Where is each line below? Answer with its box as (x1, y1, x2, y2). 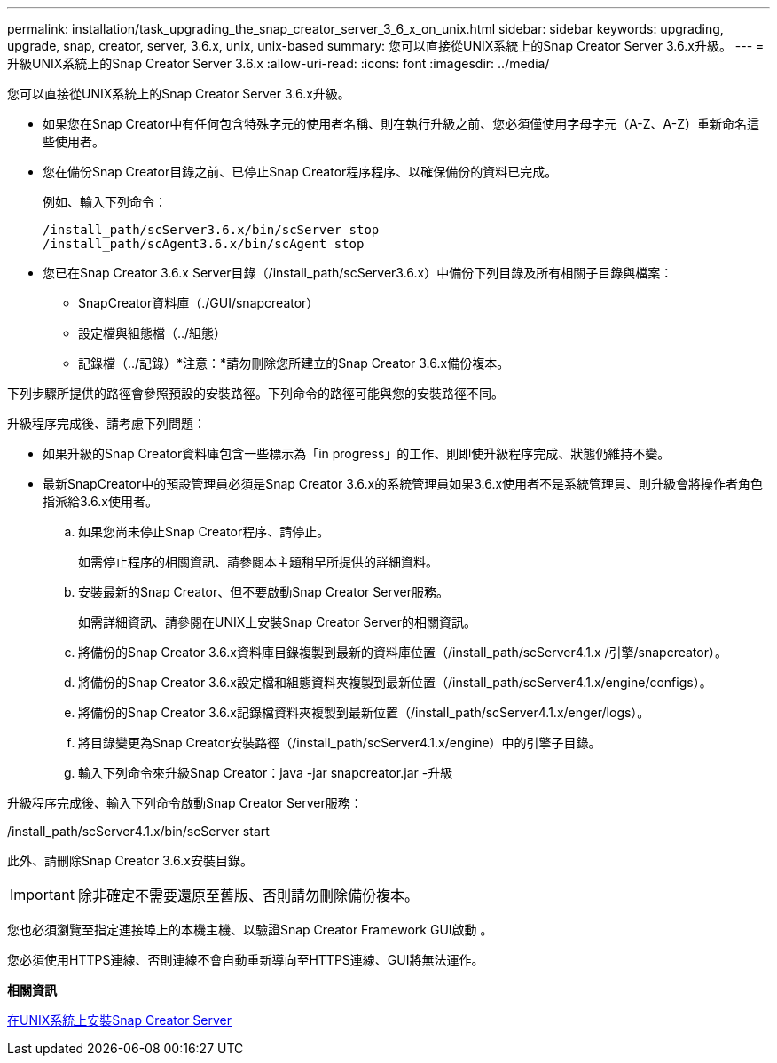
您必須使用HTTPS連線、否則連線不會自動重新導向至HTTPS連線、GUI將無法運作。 (7, 952, 484, 967)
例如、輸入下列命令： (43, 194, 167, 209)
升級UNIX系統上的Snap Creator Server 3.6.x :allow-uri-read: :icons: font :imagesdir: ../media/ (7, 56, 550, 71)
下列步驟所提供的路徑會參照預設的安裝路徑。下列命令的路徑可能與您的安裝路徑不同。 (7, 386, 504, 401)
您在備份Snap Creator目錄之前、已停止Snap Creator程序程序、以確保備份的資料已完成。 (43, 164, 558, 179)
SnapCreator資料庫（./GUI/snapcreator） (78, 295, 319, 310)
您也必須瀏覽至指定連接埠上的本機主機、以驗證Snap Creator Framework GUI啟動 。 (7, 922, 493, 937)
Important (10, 886, 75, 903)
